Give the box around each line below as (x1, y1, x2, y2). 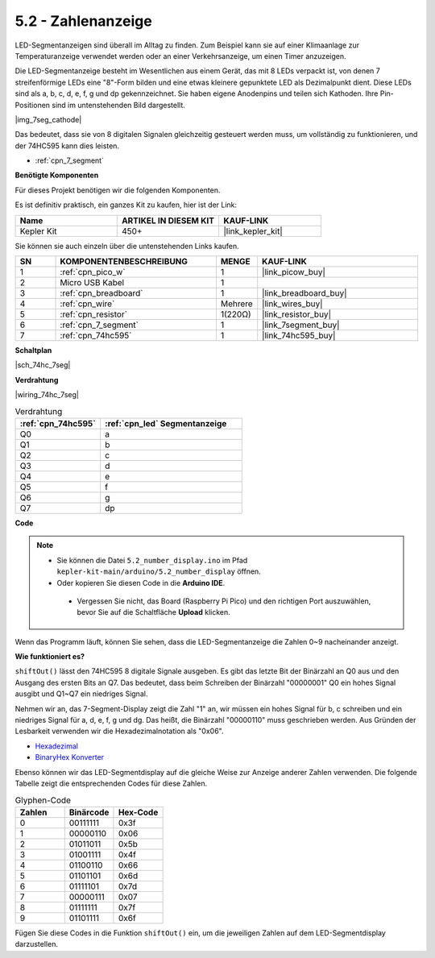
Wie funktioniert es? (14, 652, 85, 661)
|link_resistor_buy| (262, 309, 332, 320)
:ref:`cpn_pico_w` (60, 267, 126, 278)
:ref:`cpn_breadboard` (60, 288, 143, 299)
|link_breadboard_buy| (262, 288, 347, 299)
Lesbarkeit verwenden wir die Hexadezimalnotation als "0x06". (14, 726, 224, 736)
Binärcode (68, 807, 110, 818)
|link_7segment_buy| (262, 319, 340, 330)
